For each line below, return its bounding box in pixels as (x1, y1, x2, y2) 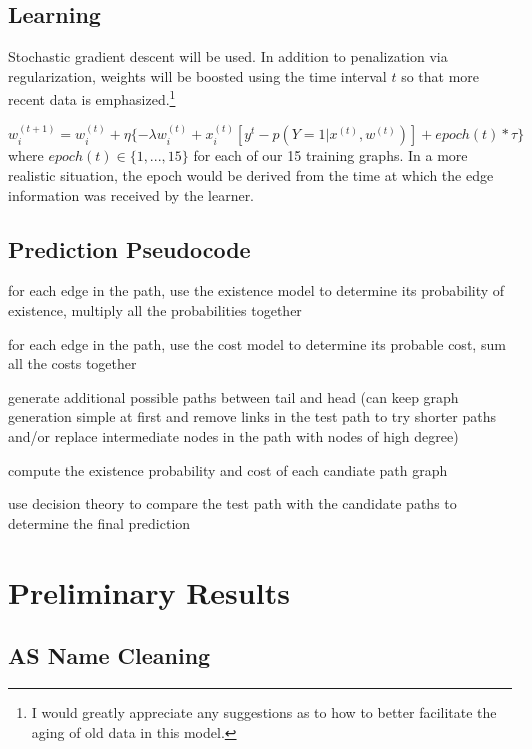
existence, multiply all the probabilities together (8, 300, 302, 321)
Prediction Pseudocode (8, 233, 251, 264)
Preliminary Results (8, 571, 290, 612)
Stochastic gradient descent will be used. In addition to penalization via (8, 46, 448, 67)
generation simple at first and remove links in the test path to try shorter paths (8, 406, 496, 427)
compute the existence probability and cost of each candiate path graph (8, 459, 448, 480)
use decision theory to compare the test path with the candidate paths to (8, 493, 457, 514)
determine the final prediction (8, 512, 191, 533)
